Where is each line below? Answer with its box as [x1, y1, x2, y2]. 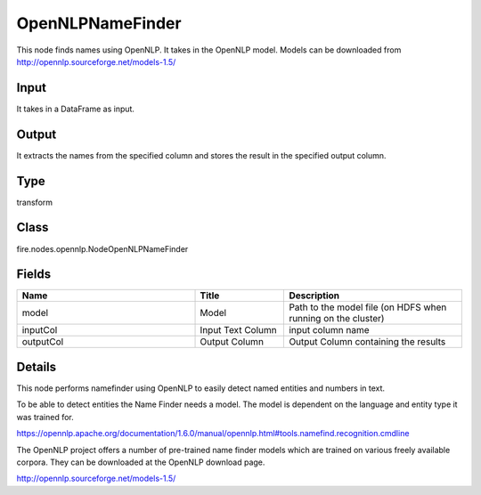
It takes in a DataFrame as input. [16, 103, 135, 114]
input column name [289, 324, 370, 337]
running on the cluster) [289, 312, 385, 325]
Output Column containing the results [289, 336, 446, 348]
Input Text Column [200, 324, 277, 337]
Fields [16, 267, 52, 282]
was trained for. [16, 411, 75, 422]
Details [16, 359, 57, 374]
